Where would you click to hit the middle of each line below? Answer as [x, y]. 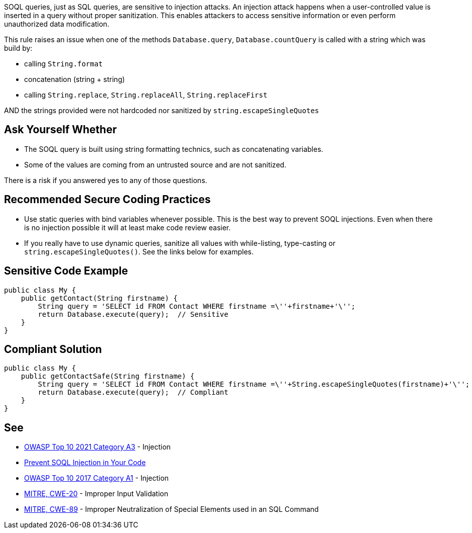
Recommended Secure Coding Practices [107, 200]
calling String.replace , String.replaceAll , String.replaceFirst [146, 95]
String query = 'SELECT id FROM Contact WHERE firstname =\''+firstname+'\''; [197, 306]
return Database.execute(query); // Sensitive [133, 314]
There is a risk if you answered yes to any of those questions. [106, 180]
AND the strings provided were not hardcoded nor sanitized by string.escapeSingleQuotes [162, 110]
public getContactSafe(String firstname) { [108, 376]
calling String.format [64, 64]
